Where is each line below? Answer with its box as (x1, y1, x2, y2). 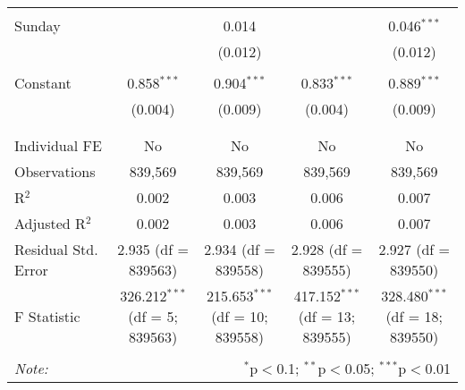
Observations (14, 161, 96, 182)
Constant (14, 72, 72, 93)
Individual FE (14, 135, 102, 156)
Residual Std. (14, 239, 98, 259)
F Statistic (14, 306, 80, 326)
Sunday (14, 15, 61, 36)
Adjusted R (14, 213, 86, 233)
